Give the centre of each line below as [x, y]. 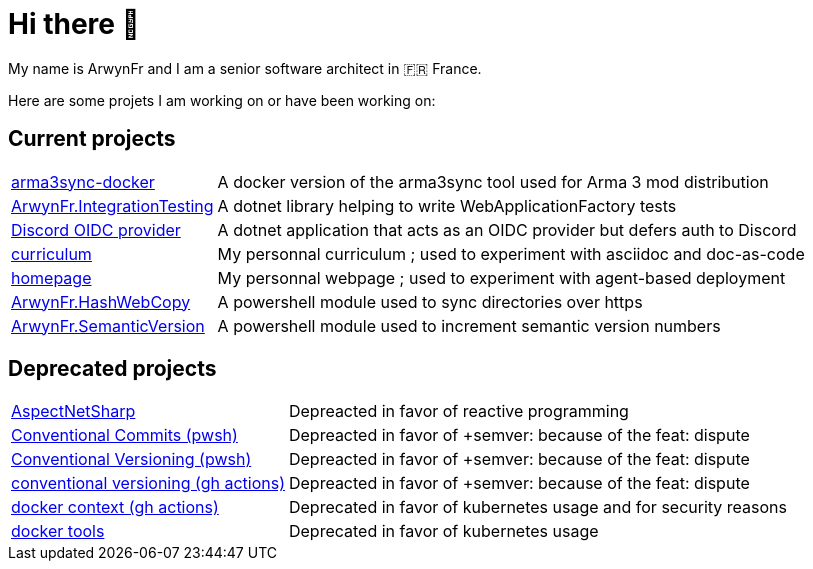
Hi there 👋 [74, 24]
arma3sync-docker [83, 181]
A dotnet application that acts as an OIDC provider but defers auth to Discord [507, 229]
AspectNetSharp [73, 411]
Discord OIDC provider [96, 229]
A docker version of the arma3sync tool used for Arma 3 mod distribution [493, 181]
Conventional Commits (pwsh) [124, 435]
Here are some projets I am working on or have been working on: [222, 100]
